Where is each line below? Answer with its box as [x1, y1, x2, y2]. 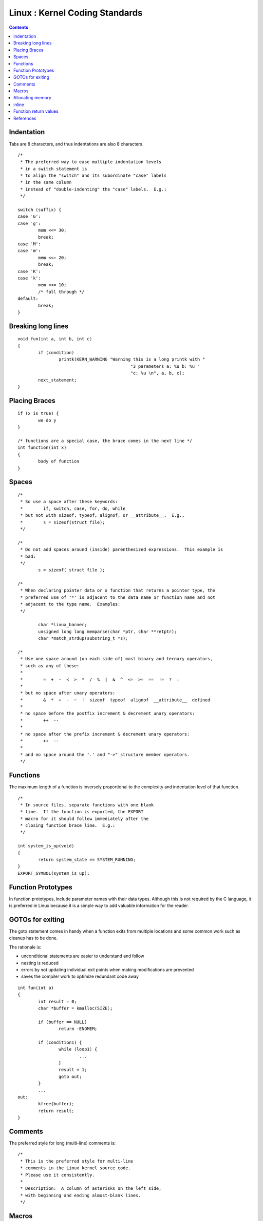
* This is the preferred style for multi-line [20, 1158, 133, 1164]
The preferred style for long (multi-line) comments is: [9, 1140, 116, 1146]
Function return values [13, 108, 58, 114]
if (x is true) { [18, 411, 59, 416]
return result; [38, 1108, 75, 1114]
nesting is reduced [21, 960, 59, 966]
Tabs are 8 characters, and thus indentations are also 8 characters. [9, 141, 144, 147]
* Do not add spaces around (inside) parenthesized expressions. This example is [20, 547, 224, 552]
